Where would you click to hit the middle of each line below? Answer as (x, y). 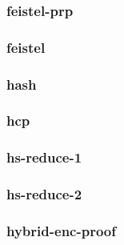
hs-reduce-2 (44, 194)
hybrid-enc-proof (61, 230)
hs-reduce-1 (44, 157)
